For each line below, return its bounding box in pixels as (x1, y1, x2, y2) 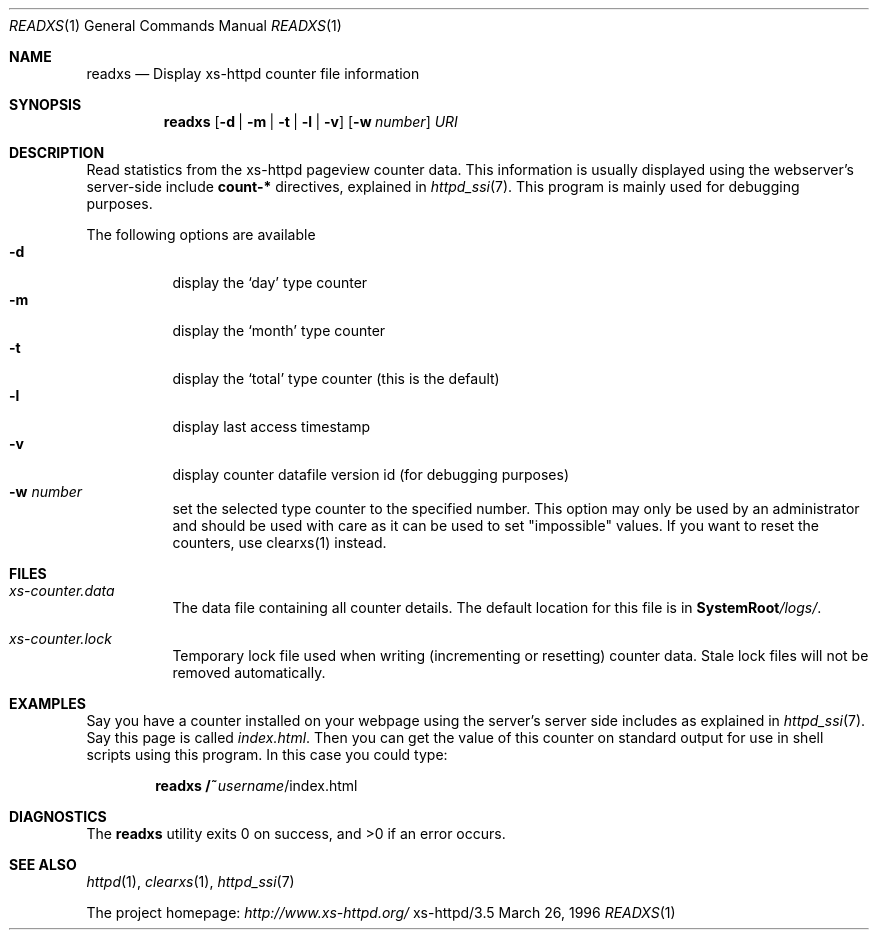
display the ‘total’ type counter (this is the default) (172, 370, 500, 387)
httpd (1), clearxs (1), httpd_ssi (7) (86, 873, 295, 890)
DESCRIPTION (9, 144, 105, 161)
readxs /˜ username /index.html (155, 777, 358, 794)
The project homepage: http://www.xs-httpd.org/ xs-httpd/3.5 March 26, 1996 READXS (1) (86, 904, 676, 921)
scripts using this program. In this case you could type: (86, 746, 448, 763)
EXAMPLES (9, 695, 86, 712)
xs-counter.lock (9, 630, 112, 647)
